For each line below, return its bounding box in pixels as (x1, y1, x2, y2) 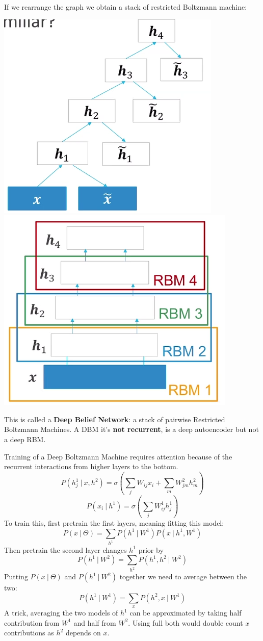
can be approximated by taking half (129, 607, 242, 618)
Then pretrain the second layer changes (4, 544, 127, 555)
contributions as (4, 627, 54, 638)
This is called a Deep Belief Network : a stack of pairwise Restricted (4, 414, 225, 424)
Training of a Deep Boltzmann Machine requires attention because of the (4, 451, 232, 461)
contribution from (4, 617, 60, 628)
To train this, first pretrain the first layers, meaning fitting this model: (4, 518, 224, 528)
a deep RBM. (4, 433, 46, 444)
